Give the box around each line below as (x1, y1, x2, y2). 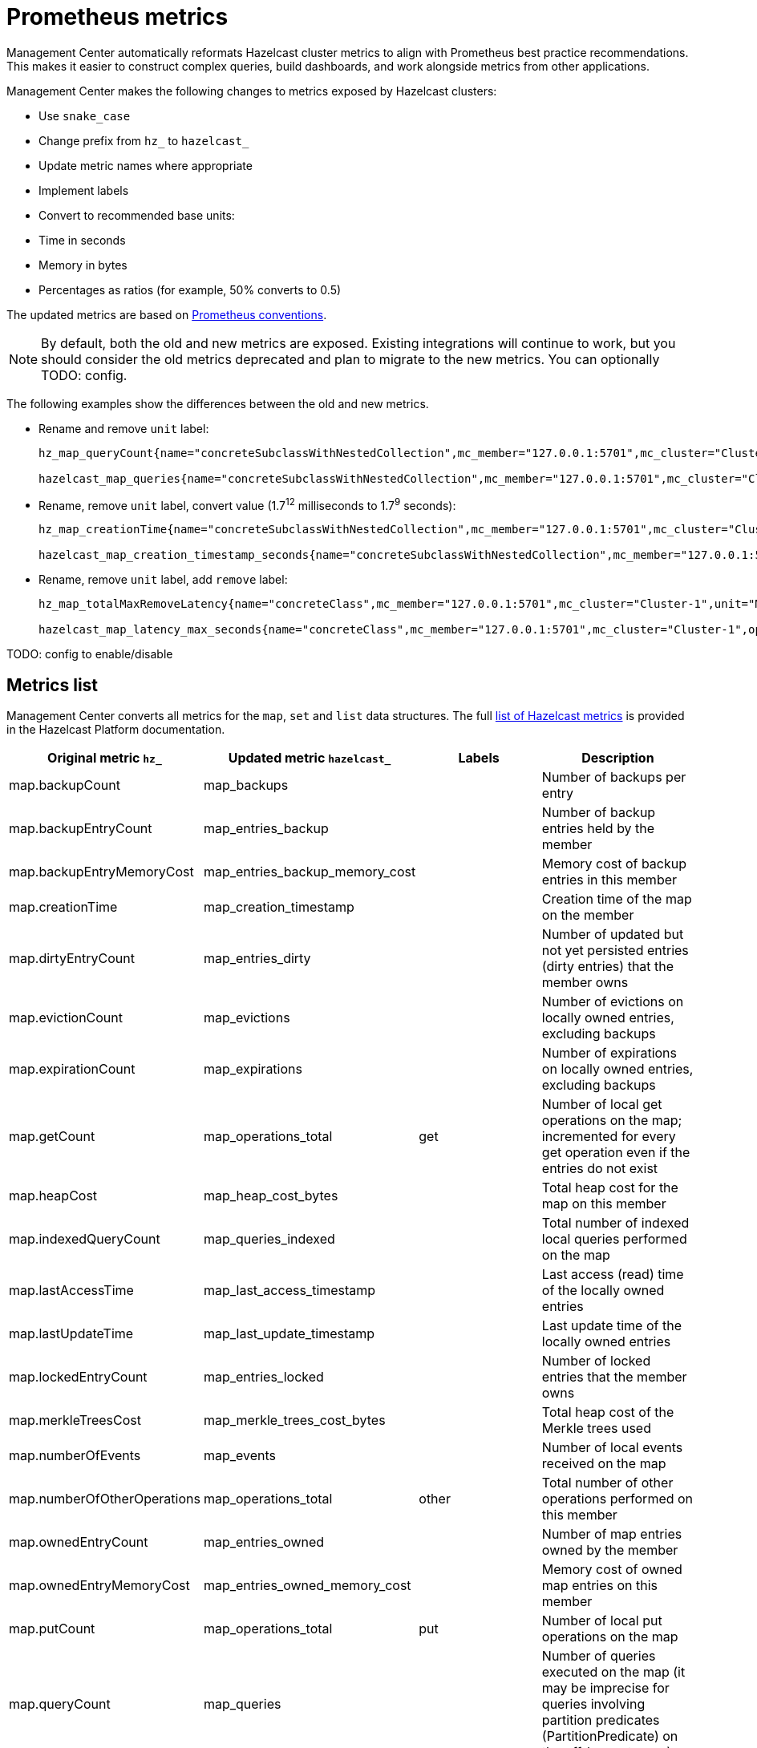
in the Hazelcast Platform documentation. (6, 722, 225, 737)
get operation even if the (541, 1144, 690, 1161)
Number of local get (541, 1096, 662, 1113)
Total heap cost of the (541, 1404, 674, 1421)
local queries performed (541, 1231, 687, 1248)
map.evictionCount (9, 1010, 123, 1026)
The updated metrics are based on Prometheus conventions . (6, 307, 327, 322)
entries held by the (541, 820, 655, 837)
